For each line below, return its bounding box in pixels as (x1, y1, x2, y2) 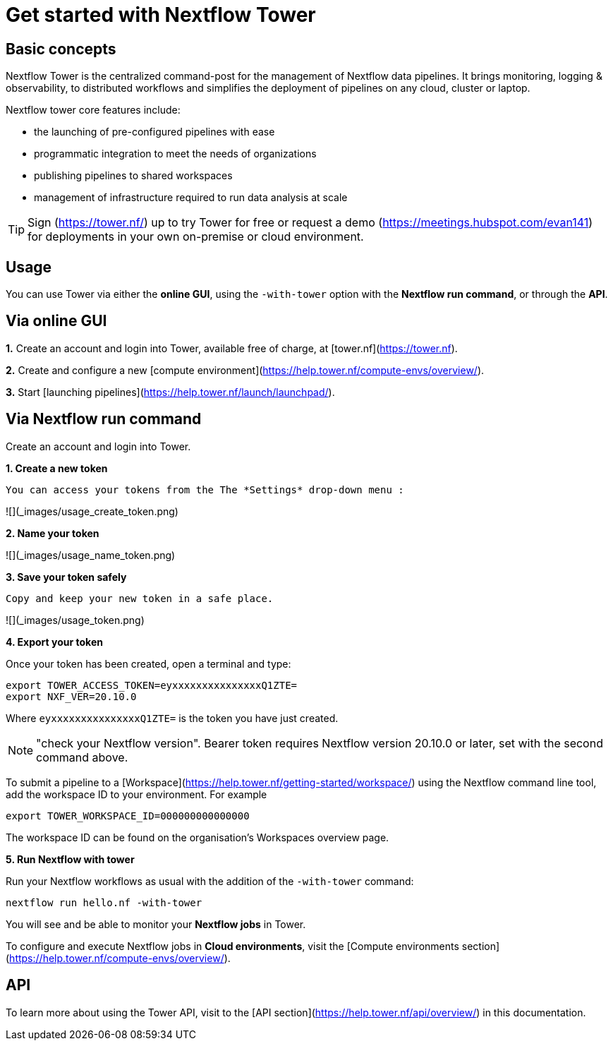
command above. (36, 750, 128, 764)
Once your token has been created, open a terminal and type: (6, 657, 291, 670)
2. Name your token (6, 527, 99, 539)
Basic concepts (6, 40, 116, 58)
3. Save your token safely (6, 570, 127, 583)
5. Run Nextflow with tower (6, 853, 135, 865)
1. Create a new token (6, 462, 108, 474)
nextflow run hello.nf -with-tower (6, 896, 202, 908)
